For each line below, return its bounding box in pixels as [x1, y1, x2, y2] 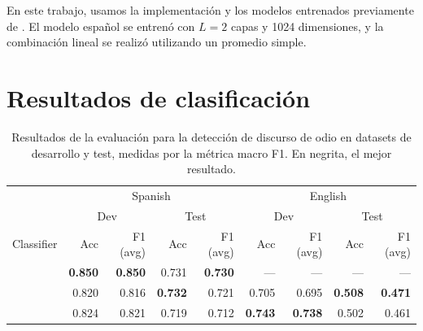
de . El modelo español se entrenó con [7, 17, 195, 34]
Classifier [12, 235, 58, 252]
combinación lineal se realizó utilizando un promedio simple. [7, 33, 307, 50]
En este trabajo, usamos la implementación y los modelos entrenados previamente [7, 2, 414, 18]
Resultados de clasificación [7, 81, 311, 114]
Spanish [132, 186, 171, 203]
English [309, 186, 347, 203]
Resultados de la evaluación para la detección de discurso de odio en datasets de [11, 128, 412, 145]
